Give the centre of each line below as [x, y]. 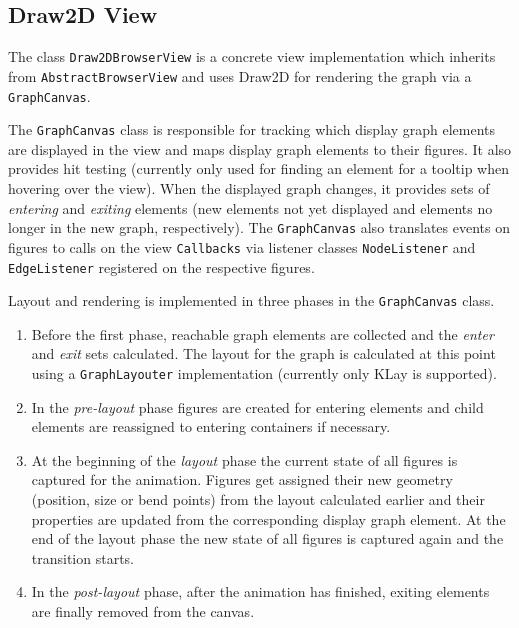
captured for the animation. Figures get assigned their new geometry [242, 479]
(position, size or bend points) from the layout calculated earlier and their [258, 499]
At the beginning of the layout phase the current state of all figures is [244, 459]
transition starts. [83, 557]
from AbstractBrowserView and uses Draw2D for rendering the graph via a [240, 75]
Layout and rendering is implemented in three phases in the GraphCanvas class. [251, 300]
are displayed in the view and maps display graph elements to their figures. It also [260, 148]
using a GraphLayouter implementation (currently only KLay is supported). [264, 373]
